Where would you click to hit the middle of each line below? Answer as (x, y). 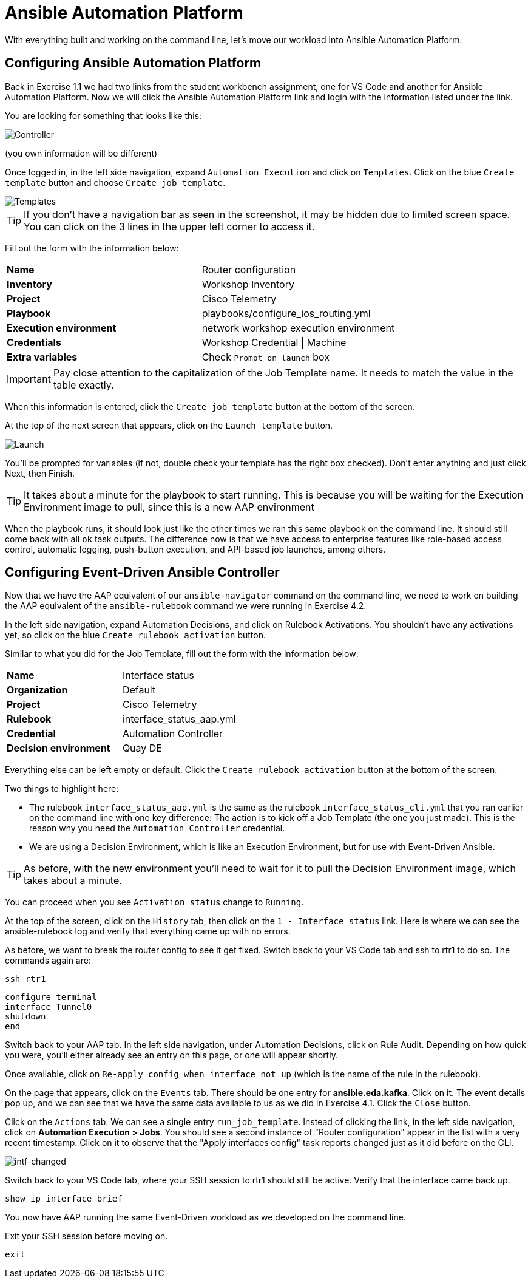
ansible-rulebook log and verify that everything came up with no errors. (148, 931)
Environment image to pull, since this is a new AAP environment (169, 507)
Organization (37, 690)
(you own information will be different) (81, 153)
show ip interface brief (64, 1199)
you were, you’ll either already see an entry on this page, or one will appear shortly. (171, 1055)
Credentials (34, 342)
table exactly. (83, 385)
